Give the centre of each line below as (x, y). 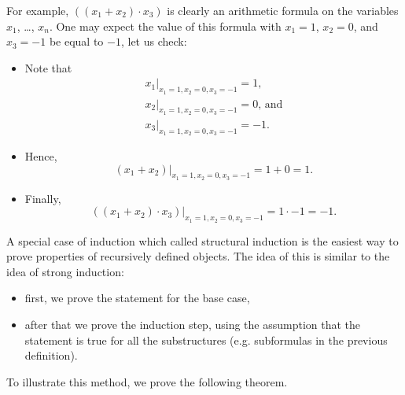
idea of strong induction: (65, 271)
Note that (48, 67)
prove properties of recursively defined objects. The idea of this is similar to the (198, 256)
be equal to (76, 41)
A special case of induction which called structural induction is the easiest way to (202, 240)
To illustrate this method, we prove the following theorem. (147, 381)
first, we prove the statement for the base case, (137, 298)
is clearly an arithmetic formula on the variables (283, 10)
